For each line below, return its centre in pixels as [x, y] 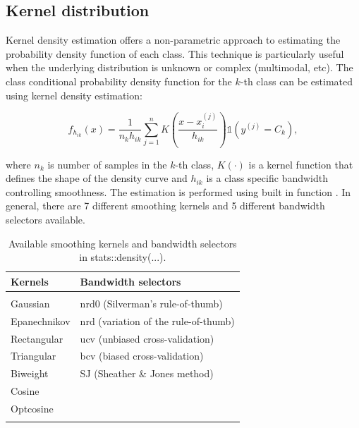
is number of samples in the [107, 164]
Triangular [34, 356]
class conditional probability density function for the [119, 81]
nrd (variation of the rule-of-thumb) [157, 320]
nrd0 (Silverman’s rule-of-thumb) [151, 303]
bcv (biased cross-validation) [142, 356]
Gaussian [30, 303]
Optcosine [32, 408]
